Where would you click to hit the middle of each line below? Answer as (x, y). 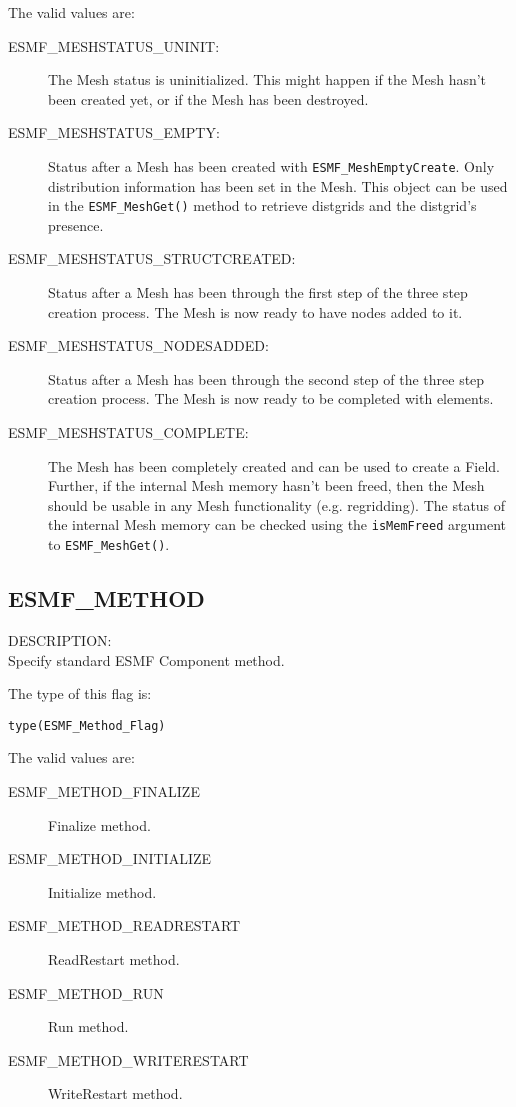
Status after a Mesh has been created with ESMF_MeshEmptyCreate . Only (271, 165)
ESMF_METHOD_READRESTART (124, 925)
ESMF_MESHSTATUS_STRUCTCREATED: (152, 258)
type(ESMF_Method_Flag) (87, 725)
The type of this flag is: (80, 693)
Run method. (88, 1026)
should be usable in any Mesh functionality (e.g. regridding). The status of (277, 504)
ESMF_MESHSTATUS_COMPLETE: (128, 432)
